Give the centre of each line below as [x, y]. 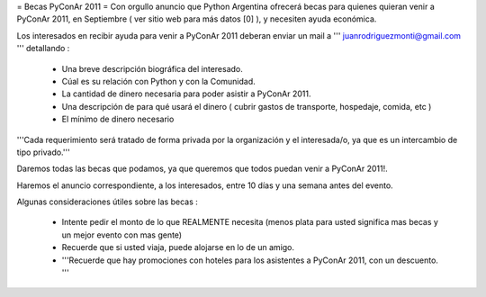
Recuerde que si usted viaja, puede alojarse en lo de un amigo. [178, 247]
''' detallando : [43, 49]
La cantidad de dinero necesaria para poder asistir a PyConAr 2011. [186, 94]
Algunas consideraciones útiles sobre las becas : [107, 202]
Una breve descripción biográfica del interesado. [152, 68]
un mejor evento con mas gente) [122, 235]
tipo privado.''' [44, 152]
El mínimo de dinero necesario [118, 119]
